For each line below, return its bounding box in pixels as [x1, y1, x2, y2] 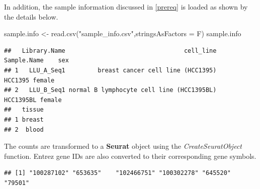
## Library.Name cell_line [4, 47, 217, 54]
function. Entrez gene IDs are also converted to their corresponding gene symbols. [4, 150, 256, 161]
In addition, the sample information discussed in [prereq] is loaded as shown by [4, 2, 248, 12]
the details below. [4, 11, 58, 22]
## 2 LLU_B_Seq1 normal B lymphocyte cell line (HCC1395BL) [4, 86, 217, 94]
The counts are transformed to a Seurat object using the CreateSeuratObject [4, 141, 242, 151]
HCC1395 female [4, 76, 55, 84]
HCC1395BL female [4, 96, 62, 104]
